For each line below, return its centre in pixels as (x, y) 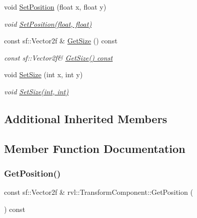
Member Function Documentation (95, 148)
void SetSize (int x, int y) (43, 74)
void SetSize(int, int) (36, 91)
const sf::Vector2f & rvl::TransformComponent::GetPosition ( (99, 192)
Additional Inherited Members (86, 118)
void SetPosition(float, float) (48, 23)
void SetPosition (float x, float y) (55, 7)
